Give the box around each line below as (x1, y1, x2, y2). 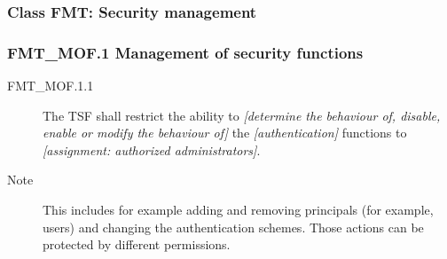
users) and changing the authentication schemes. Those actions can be (43, 217, 424, 236)
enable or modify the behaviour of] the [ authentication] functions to (43, 123, 407, 142)
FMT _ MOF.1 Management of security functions (7, 41, 364, 63)
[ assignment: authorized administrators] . (43, 140, 261, 159)
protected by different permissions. (43, 235, 231, 254)
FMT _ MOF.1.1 (7, 76, 94, 95)
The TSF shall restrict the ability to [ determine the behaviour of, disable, (43, 106, 441, 124)
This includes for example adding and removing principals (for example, (43, 200, 434, 219)
